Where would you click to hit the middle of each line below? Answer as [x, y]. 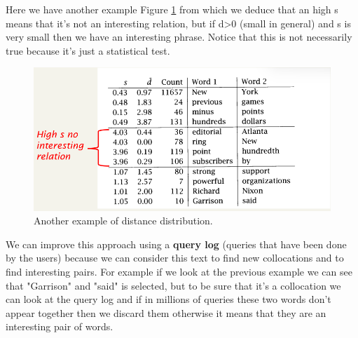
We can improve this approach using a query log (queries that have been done [176, 244]
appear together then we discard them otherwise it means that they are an [166, 312]
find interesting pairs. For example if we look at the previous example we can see [179, 271]
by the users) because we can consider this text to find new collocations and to [175, 258]
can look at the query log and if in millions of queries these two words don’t [168, 299]
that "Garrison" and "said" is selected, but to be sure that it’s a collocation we [173, 285]
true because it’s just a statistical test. [88, 50]
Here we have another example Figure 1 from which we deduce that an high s [172, 9]
